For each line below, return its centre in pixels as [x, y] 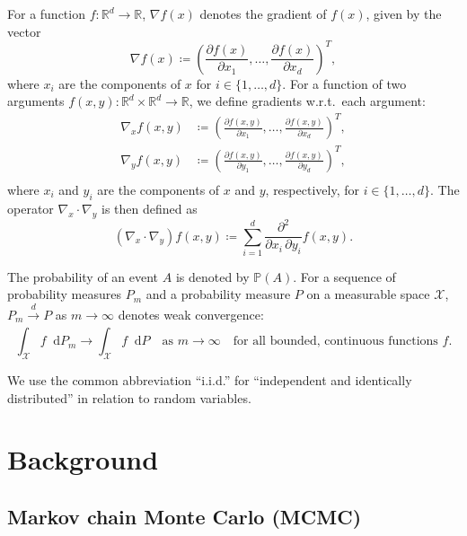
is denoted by [212, 276]
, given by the [404, 13]
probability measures [65, 294]
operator [31, 208]
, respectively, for [312, 189]
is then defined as [150, 208]
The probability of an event [83, 276]
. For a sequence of [344, 276]
